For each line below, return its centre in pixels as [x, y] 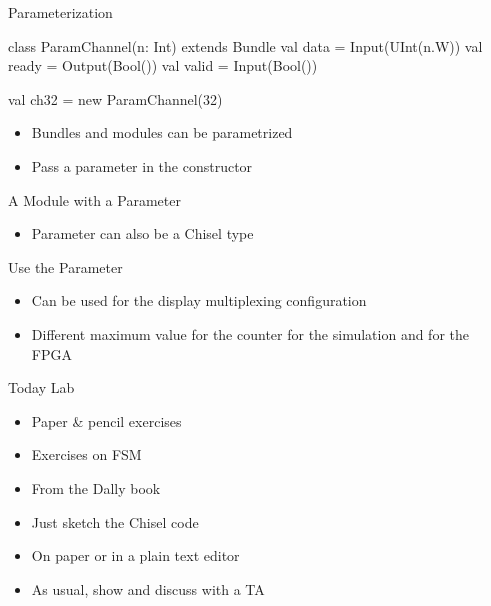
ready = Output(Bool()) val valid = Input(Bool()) [163, 65]
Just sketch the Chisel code [115, 521]
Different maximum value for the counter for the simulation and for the [250, 333]
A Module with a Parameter [94, 199]
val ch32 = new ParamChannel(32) [115, 98]
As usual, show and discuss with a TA [148, 588]
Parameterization [60, 12]
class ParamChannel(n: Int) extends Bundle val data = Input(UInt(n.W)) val [245, 45]
